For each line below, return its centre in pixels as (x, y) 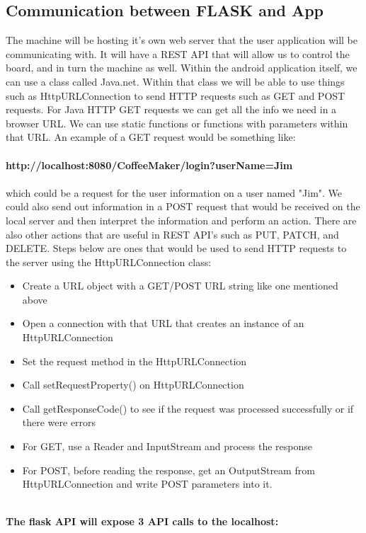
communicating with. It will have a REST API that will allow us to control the (178, 53)
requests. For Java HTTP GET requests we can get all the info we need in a (171, 109)
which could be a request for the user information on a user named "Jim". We (174, 192)
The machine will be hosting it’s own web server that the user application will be (182, 40)
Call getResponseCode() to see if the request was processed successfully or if (188, 408)
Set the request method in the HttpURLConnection (135, 361)
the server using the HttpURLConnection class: (109, 262)
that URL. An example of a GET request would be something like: (151, 137)
